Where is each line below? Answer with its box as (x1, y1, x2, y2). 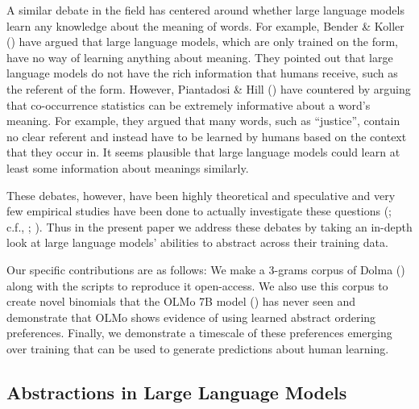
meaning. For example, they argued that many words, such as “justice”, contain (6, 112, 400, 129)
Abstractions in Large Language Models (6, 379, 347, 404)
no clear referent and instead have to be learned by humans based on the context (6, 127, 407, 144)
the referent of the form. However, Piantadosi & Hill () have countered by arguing (6, 80, 411, 97)
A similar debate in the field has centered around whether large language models (6, 2, 404, 18)
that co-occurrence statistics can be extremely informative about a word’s (6, 96, 371, 113)
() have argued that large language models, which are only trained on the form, (6, 33, 399, 50)
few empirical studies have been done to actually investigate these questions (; (6, 202, 392, 219)
